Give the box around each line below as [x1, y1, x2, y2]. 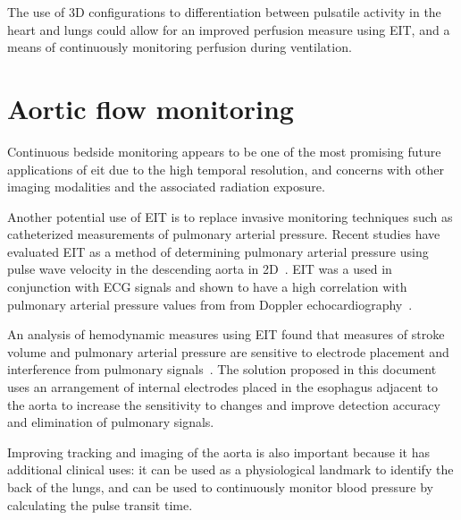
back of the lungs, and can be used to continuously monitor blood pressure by [7, 478, 433, 496]
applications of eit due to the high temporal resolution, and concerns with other [7, 159, 444, 178]
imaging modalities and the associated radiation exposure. [7, 177, 325, 196]
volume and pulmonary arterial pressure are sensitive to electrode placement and [7, 342, 449, 361]
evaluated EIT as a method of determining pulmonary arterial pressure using [7, 242, 429, 260]
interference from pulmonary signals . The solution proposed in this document [7, 360, 437, 379]
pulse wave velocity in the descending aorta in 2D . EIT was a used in [7, 260, 392, 278]
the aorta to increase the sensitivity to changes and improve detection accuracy [7, 395, 440, 413]
